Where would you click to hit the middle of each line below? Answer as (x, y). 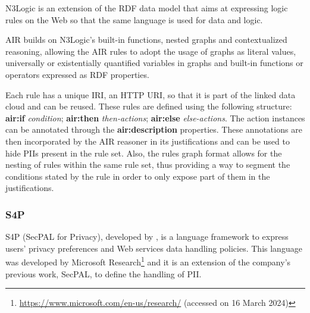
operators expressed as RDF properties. (77, 74)
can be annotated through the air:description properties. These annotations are (154, 129)
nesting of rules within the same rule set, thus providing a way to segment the (148, 165)
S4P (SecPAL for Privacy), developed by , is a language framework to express (147, 237)
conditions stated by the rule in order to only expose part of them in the (138, 176)
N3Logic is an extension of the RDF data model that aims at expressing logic (147, 8)
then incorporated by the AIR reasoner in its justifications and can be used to (148, 141)
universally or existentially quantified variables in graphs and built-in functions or (154, 63)
